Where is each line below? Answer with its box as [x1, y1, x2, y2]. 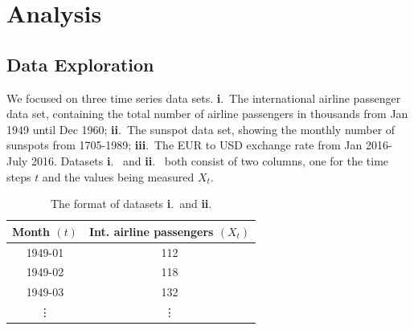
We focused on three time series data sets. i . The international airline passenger [6, 89, 401, 106]
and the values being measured [42, 168, 195, 185]
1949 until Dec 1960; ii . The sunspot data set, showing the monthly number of [6, 120, 396, 137]
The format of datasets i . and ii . [50, 195, 212, 212]
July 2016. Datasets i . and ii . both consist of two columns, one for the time [6, 152, 389, 169]
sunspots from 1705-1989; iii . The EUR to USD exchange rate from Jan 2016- [6, 136, 392, 153]
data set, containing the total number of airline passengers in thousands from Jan [6, 105, 408, 122]
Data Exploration [6, 51, 154, 76]
